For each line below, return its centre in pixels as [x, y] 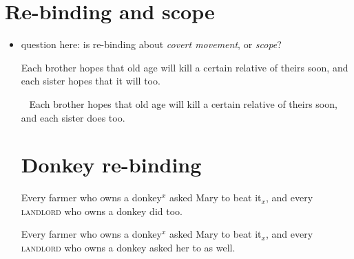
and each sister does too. [73, 117]
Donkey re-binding [111, 165]
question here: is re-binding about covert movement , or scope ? [151, 44]
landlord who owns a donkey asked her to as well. [128, 247]
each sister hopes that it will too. [91, 81]
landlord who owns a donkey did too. [102, 211]
